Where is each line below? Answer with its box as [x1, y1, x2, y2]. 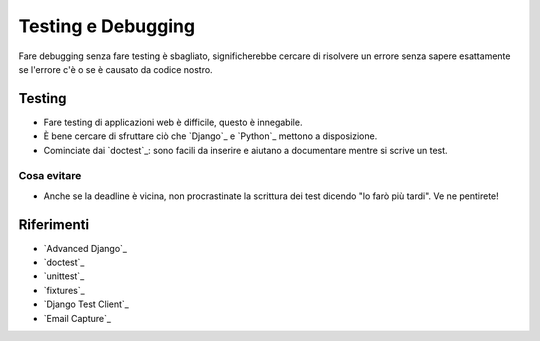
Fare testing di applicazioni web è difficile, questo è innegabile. [43, 116, 303, 128]
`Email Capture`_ [43, 312, 112, 324]
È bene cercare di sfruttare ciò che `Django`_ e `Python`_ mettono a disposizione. [43, 130, 378, 142]
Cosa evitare [18, 169, 82, 183]
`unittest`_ [43, 270, 85, 282]
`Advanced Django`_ [43, 242, 127, 254]
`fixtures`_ [43, 284, 85, 296]
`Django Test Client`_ [43, 298, 130, 310]
